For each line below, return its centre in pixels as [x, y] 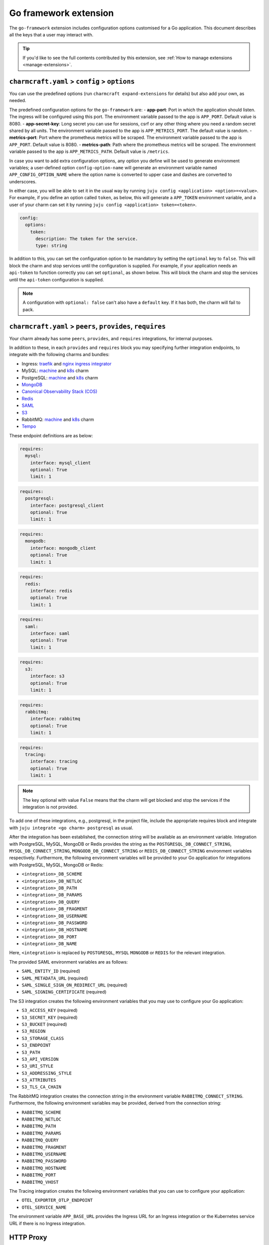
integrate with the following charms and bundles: [59, 355]
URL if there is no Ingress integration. [47, 1223]
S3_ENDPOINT [36, 1045]
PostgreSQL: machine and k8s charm [60, 377]
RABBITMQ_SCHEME [42, 1112]
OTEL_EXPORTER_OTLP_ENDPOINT [57, 1200]
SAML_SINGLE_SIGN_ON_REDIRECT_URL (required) [75, 985]
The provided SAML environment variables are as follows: [68, 962]
